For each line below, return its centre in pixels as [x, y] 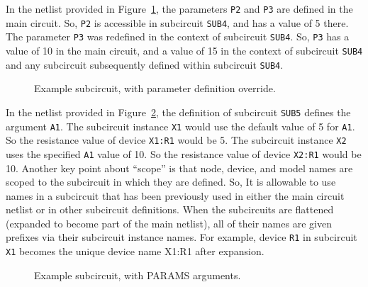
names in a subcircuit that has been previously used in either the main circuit [175, 195]
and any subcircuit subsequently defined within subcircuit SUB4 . [145, 64]
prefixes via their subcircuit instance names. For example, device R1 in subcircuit [182, 237]
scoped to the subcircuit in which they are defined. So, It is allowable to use [171, 182]
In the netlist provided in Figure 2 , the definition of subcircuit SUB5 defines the [178, 112]
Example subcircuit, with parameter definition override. [155, 88]
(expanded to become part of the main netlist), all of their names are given [169, 223]
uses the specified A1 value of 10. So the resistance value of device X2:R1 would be [184, 153]
